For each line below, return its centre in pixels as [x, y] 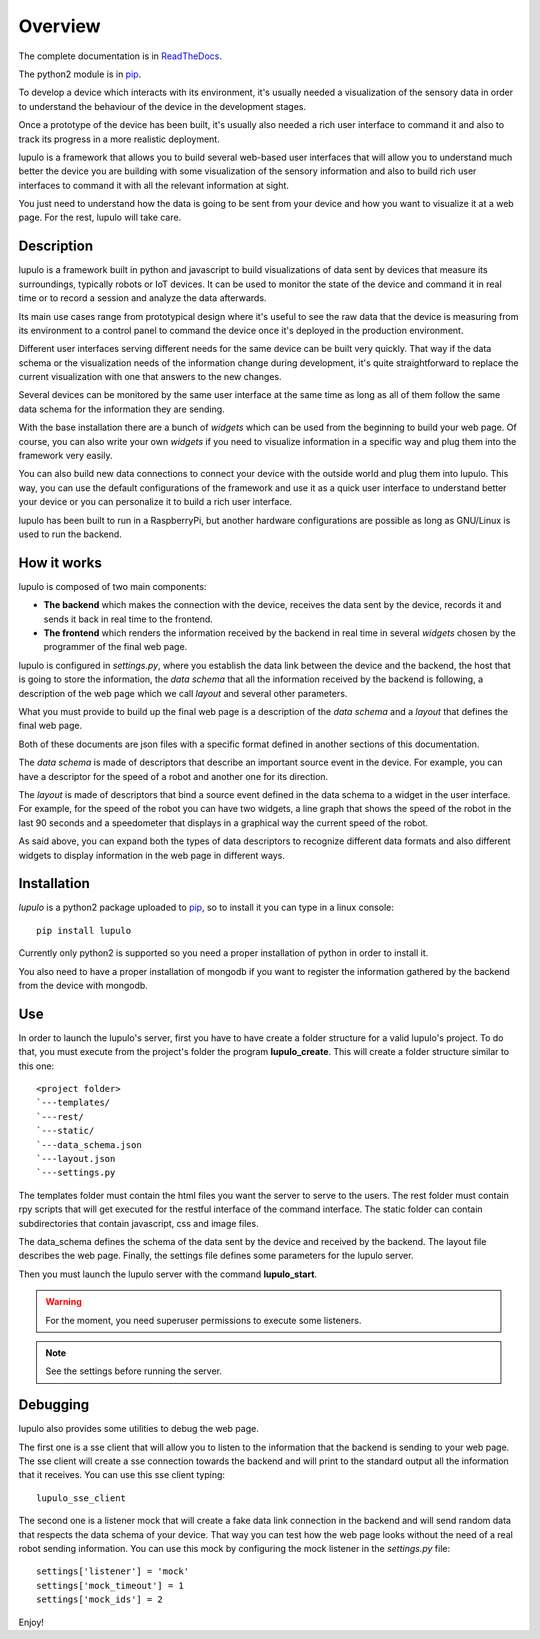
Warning [63, 1302]
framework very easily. [65, 456]
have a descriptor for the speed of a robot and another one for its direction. [173, 776]
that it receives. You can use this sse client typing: [121, 1475]
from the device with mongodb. [83, 986]
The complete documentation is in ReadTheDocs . [120, 56]
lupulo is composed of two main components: [112, 586]
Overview [59, 26]
